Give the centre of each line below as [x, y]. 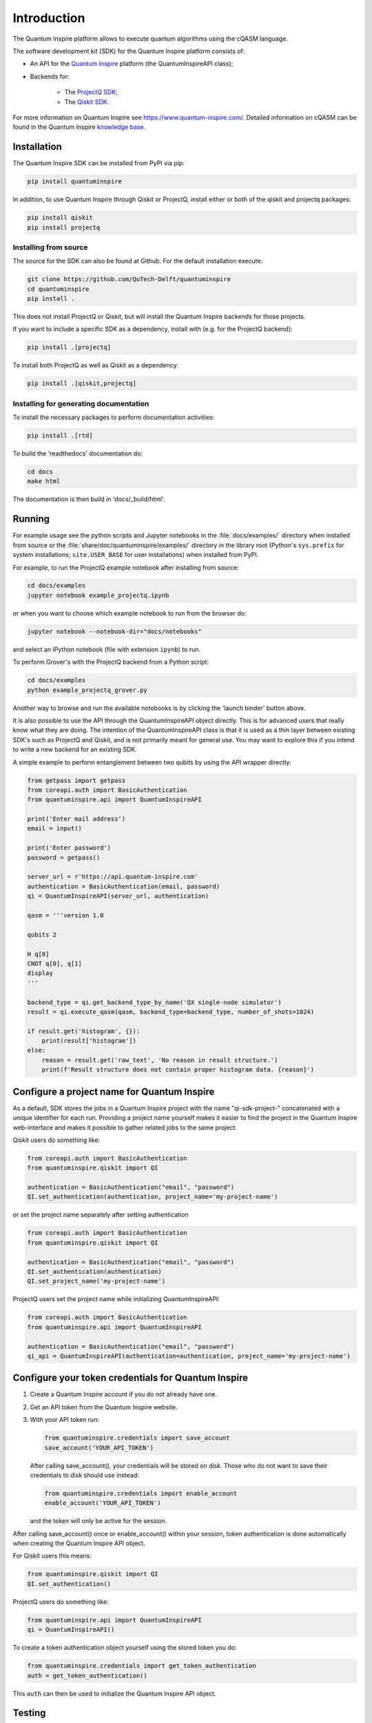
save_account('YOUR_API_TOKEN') [99, 1448]
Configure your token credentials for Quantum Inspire [130, 1378]
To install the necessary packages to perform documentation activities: [114, 418]
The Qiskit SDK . [87, 102]
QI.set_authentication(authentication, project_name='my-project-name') [153, 1197]
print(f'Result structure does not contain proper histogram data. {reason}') [178, 1070]
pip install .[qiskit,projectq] [82, 384]
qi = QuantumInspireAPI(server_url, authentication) [118, 896]
